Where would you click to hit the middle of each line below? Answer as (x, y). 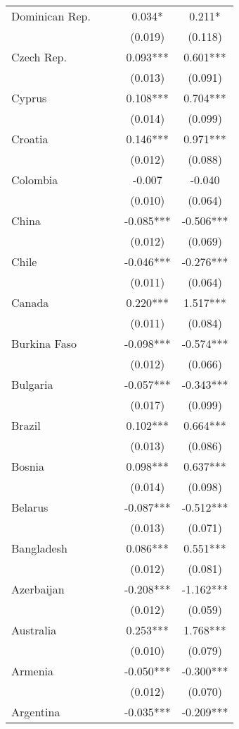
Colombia (35, 180)
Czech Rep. (39, 57)
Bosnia (28, 466)
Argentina (36, 712)
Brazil (26, 425)
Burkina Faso (44, 343)
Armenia (33, 671)
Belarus (30, 507)
